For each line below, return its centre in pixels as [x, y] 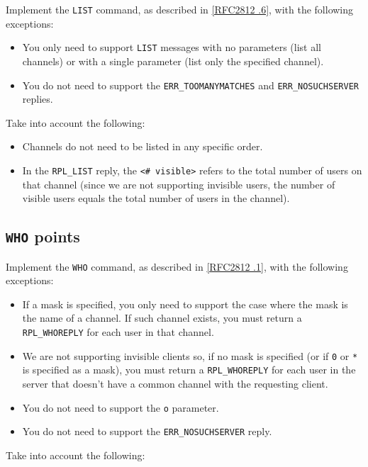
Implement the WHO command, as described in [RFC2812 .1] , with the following [177, 266]
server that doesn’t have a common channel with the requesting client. [175, 383]
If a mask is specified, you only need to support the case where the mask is [185, 304]
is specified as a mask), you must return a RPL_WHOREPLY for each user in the [189, 370]
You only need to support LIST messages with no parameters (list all [172, 47]
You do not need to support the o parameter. [121, 407]
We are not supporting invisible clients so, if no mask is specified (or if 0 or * [190, 355]
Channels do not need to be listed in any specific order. [143, 146]
